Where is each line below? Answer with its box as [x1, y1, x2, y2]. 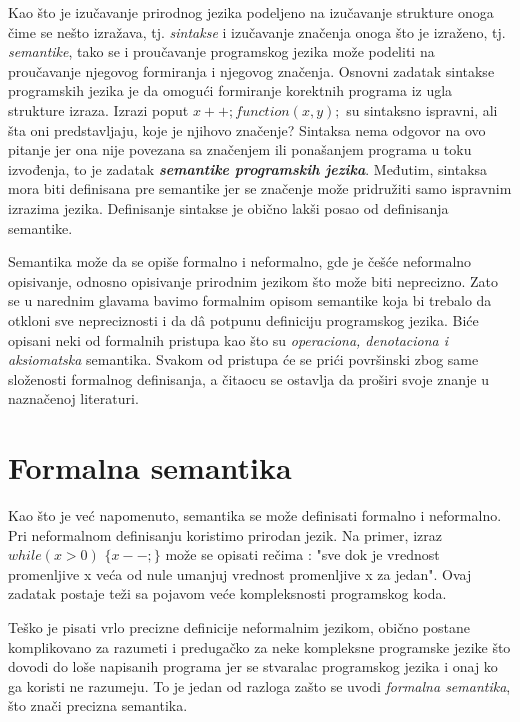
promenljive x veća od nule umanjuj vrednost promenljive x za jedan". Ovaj [8, 563, 472, 584]
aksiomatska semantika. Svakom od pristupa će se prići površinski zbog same [8, 349, 479, 370]
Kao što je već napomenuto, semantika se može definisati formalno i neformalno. [8, 505, 502, 525]
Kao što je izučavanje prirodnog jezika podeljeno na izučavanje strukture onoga [8, 2, 494, 22]
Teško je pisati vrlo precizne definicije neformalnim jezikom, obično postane [8, 616, 470, 637]
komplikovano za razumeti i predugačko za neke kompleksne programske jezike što [8, 636, 511, 657]
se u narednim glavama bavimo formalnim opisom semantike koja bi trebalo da [8, 290, 492, 311]
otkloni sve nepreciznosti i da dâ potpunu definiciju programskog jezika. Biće [8, 309, 479, 330]
